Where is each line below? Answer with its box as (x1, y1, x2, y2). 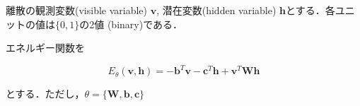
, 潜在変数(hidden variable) (156, 3, 277, 17)
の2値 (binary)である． (79, 16, 182, 31)
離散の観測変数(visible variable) (6, 3, 148, 17)
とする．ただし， (6, 86, 85, 101)
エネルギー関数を (6, 40, 85, 55)
